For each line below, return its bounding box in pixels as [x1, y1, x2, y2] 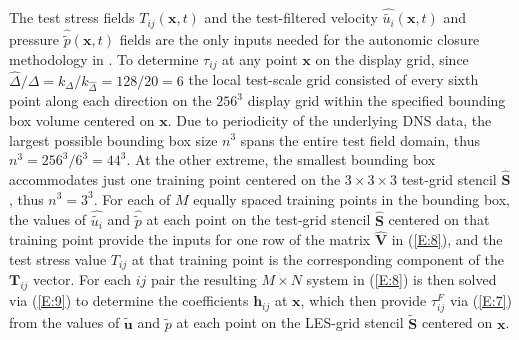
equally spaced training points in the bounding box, [193, 188, 510, 209]
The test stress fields [9, 7, 135, 28]
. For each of [93, 188, 171, 209]
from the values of [9, 312, 120, 333]
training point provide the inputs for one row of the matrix [9, 229, 371, 250]
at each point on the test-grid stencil [146, 209, 371, 230]
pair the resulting [150, 269, 257, 290]
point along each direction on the [9, 90, 212, 111]
